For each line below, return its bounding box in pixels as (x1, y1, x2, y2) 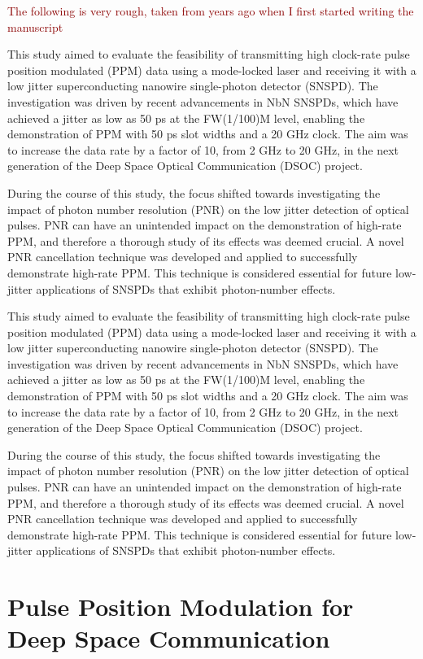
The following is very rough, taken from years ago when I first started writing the (7, 2, 414, 19)
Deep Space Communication (7, 622, 330, 655)
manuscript (7, 18, 63, 35)
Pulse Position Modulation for (7, 590, 354, 623)
